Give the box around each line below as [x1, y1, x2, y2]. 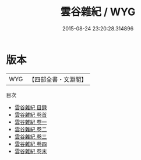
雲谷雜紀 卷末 [14, 147, 47, 155]
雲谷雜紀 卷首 [14, 111, 47, 118]
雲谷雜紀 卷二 [14, 126, 47, 133]
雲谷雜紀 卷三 [14, 133, 47, 140]
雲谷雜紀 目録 [14, 103, 47, 111]
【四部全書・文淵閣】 [29, 75, 87, 84]
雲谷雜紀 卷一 [14, 118, 47, 126]
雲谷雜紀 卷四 [14, 140, 47, 147]
